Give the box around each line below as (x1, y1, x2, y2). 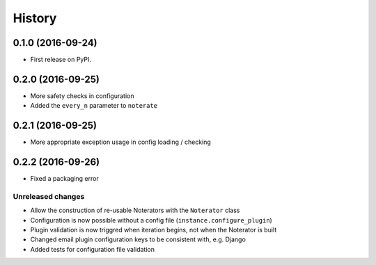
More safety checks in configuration (30, 91, 134, 100)
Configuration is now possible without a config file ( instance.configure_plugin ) (30, 216, 273, 224)
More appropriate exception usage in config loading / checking (30, 138, 212, 146)
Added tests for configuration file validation (30, 245, 155, 253)
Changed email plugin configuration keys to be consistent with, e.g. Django (30, 235, 246, 243)
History (13, 10, 57, 26)
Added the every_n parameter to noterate (30, 102, 158, 110)
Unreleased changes (13, 191, 85, 201)
